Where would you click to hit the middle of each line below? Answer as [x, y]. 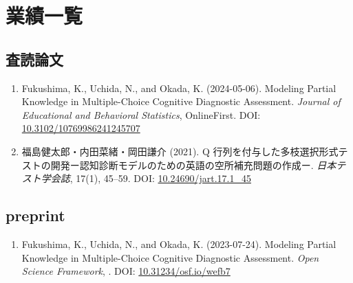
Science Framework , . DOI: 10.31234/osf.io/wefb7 [126, 271]
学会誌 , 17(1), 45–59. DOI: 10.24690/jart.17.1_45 [146, 178]
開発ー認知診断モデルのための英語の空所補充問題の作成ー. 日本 [193, 165]
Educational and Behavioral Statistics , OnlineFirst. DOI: [141, 114]
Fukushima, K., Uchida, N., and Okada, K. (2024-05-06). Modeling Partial [179, 88]
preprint [35, 215]
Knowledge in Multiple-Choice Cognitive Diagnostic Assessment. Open [170, 257]
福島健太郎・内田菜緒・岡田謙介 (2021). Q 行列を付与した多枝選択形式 [180, 151]
